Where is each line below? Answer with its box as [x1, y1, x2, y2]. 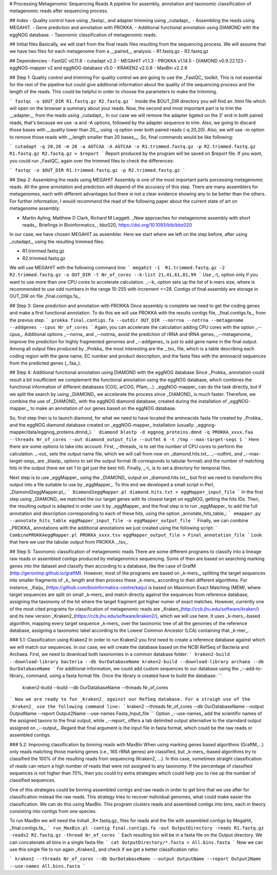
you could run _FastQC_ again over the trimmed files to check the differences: [9, 157, 174, 164]
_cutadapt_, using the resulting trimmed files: [9, 238, 105, 245]
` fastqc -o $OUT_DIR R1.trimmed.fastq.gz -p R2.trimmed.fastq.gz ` [9, 167, 186, 173]
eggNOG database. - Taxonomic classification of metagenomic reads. [9, 31, 157, 38]
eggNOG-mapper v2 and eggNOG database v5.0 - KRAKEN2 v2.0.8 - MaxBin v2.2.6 [9, 65, 188, 71]
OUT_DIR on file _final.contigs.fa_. [9, 293, 82, 300]
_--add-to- [240, 665, 263, 671]
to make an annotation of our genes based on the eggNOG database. [30, 405, 176, 411]
